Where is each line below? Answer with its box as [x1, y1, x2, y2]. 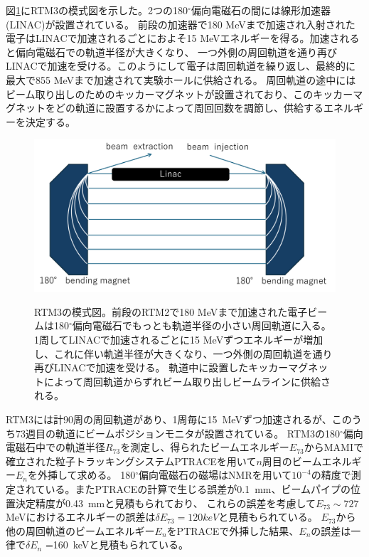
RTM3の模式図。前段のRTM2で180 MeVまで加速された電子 [34, 304, 308, 319]
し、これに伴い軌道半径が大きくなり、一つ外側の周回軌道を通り [34, 346, 333, 361]
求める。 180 [77, 467, 136, 482]
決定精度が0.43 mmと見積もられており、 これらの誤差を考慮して [15, 495, 316, 510]
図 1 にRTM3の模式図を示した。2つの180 [6, 3, 188, 17]
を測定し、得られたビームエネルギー [120, 440, 289, 455]
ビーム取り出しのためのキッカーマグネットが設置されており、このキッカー [6, 86, 353, 101]
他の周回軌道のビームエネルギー [6, 523, 155, 538]
